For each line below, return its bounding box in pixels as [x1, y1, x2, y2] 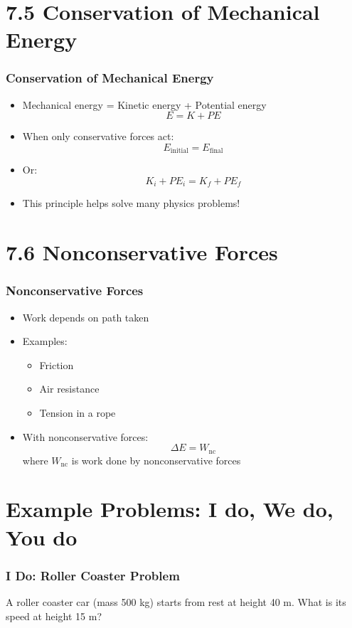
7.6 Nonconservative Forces [6, 238, 278, 267]
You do [6, 522, 78, 551]
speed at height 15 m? [6, 608, 102, 623]
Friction [39, 357, 74, 372]
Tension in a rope [39, 405, 116, 420]
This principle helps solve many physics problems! [22, 196, 240, 211]
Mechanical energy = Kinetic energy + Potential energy [22, 97, 267, 112]
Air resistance [39, 381, 100, 396]
